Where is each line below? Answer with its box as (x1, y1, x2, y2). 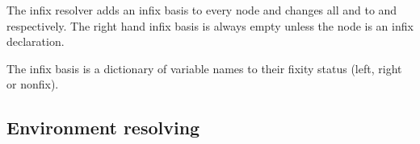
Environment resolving (6, 115, 200, 140)
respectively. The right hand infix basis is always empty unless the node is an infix (6, 17, 414, 34)
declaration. (6, 33, 65, 50)
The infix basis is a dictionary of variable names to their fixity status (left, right (6, 60, 402, 76)
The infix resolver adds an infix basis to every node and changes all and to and (6, 2, 397, 18)
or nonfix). (6, 76, 59, 93)
